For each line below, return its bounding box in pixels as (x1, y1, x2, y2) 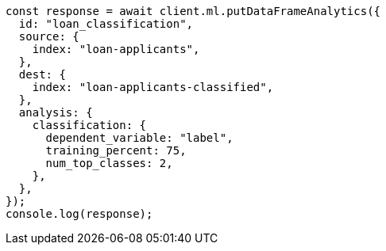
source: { (18, 30, 79, 43)
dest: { (18, 68, 66, 81)
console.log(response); (6, 207, 153, 220)
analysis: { (18, 106, 93, 119)
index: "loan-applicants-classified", (32, 81, 274, 93)
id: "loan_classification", (18, 17, 194, 30)
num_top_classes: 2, (45, 157, 173, 169)
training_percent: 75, (45, 144, 187, 157)
